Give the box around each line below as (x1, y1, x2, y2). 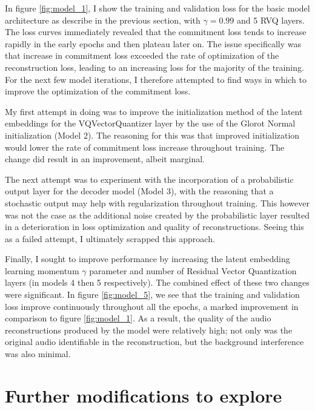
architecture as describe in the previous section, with (5, 13, 201, 26)
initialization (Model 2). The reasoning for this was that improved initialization (5, 128, 300, 141)
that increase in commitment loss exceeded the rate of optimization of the (5, 49, 279, 62)
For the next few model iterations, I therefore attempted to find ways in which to (5, 73, 307, 85)
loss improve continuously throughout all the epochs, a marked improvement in (5, 300, 299, 312)
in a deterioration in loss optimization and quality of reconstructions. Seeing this (5, 220, 304, 233)
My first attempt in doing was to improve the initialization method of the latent (5, 105, 303, 117)
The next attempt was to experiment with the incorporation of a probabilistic (5, 173, 294, 185)
